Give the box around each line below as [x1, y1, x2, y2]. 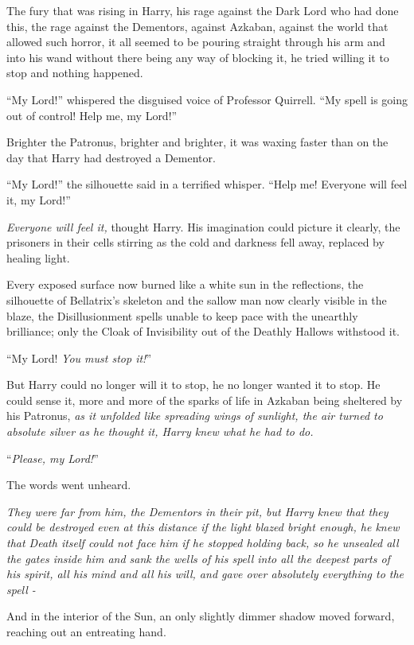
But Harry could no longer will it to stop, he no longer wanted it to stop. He [6, 376, 381, 393]
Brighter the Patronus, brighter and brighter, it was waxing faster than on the [6, 134, 389, 150]
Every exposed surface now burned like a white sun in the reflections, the [6, 276, 364, 293]
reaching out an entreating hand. [6, 624, 166, 639]
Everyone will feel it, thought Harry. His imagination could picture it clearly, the [6, 218, 400, 235]
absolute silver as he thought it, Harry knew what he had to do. [6, 423, 314, 440]
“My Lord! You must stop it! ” [6, 349, 151, 366]
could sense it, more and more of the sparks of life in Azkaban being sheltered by [6, 391, 403, 408]
